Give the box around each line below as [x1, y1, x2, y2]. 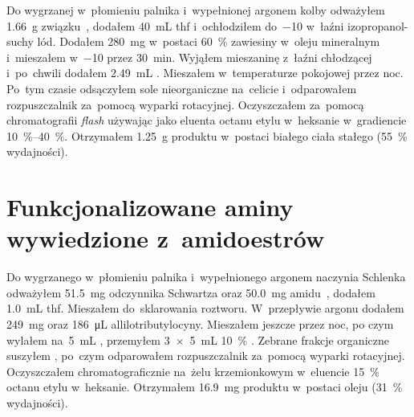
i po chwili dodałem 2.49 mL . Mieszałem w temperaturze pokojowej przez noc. [6, 64, 404, 81]
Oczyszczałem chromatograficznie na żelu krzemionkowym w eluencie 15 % [6, 362, 379, 379]
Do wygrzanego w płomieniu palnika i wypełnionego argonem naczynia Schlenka [6, 268, 406, 285]
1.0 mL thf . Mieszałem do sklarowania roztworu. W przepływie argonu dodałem [6, 300, 404, 317]
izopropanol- [347, 17, 408, 34]
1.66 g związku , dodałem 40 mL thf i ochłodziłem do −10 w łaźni [6, 17, 344, 34]
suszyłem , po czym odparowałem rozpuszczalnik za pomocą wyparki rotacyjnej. [6, 347, 405, 364]
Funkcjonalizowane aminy [6, 190, 294, 223]
